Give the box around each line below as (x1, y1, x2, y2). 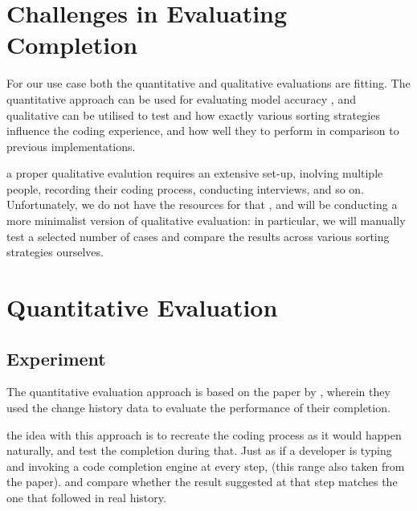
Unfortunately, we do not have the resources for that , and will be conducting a (6, 196, 398, 213)
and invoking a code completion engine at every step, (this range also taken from (6, 457, 405, 474)
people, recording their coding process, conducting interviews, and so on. (6, 180, 365, 197)
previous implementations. (6, 137, 136, 154)
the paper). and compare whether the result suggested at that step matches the (6, 473, 398, 490)
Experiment (6, 345, 106, 370)
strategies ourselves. (6, 243, 104, 260)
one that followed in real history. (6, 489, 166, 505)
